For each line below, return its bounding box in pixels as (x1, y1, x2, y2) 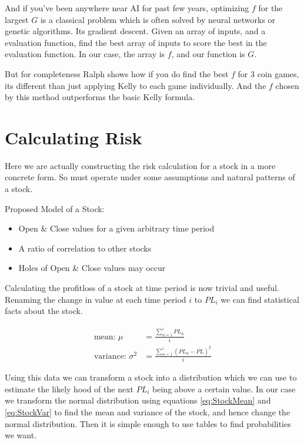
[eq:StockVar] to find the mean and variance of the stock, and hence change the (5, 405, 290, 418)
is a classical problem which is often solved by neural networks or (40, 13, 276, 25)
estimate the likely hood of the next (5, 382, 134, 395)
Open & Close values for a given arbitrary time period (18, 222, 215, 234)
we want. (5, 429, 37, 441)
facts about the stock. (5, 305, 83, 317)
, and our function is (171, 48, 245, 60)
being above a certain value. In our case (152, 382, 296, 395)
